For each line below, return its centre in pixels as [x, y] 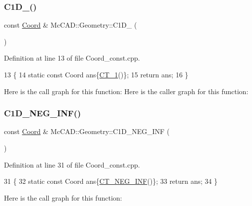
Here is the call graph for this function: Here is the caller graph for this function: [126, 91]
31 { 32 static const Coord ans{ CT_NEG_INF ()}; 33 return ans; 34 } [111, 181]
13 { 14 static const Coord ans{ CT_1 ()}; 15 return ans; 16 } [96, 74]
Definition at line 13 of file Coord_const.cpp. [72, 58]
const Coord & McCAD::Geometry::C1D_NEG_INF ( [87, 131]
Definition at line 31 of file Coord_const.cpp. [72, 164]
